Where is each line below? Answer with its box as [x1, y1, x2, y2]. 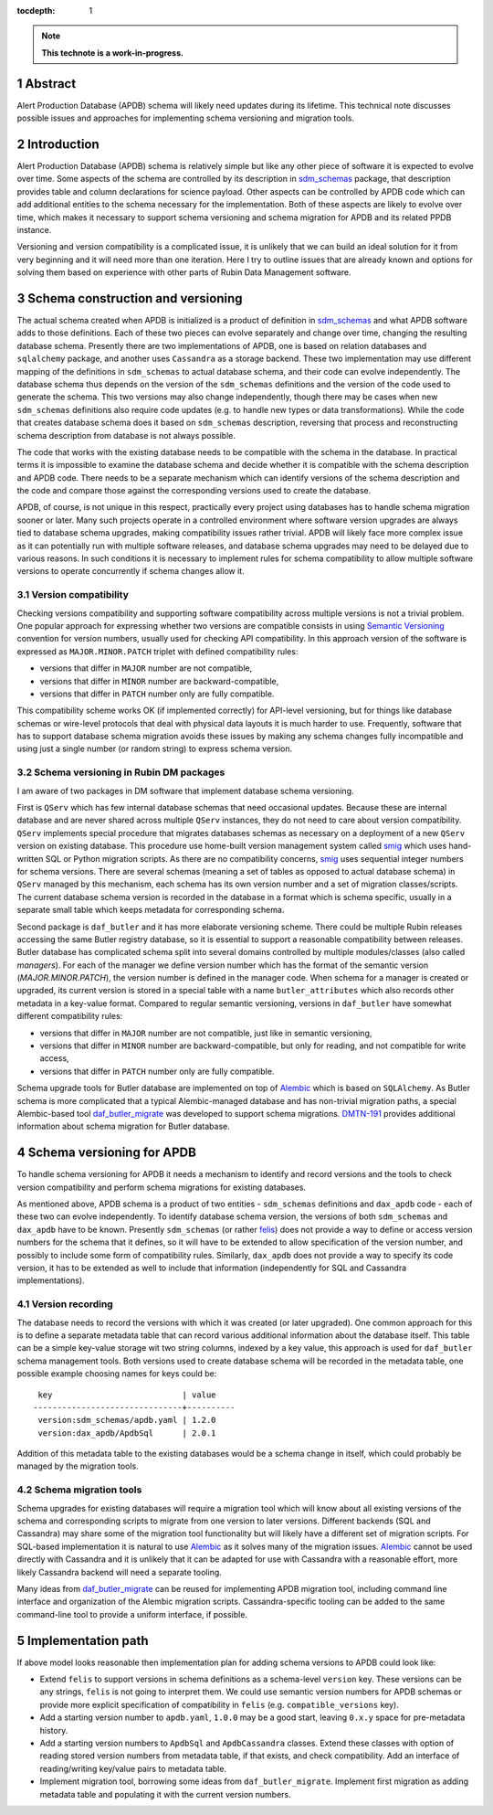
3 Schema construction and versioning [16, 291, 243, 306]
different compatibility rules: [16, 1011, 123, 1022]
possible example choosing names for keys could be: [16, 1368, 217, 1379]
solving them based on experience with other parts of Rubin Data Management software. [16, 267, 351, 278]
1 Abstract [16, 76, 77, 91]
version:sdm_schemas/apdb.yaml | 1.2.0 [37, 1415, 216, 1426]
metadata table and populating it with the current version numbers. [39, 1788, 291, 1799]
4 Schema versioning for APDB [16, 1145, 196, 1161]
